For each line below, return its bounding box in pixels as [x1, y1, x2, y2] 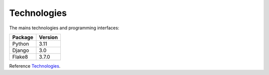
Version [39, 34, 58, 41]
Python [12, 40, 29, 47]
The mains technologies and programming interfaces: [9, 25, 120, 31]
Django [12, 47, 29, 54]
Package [12, 34, 33, 41]
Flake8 [12, 53, 28, 60]
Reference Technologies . [9, 63, 61, 69]
